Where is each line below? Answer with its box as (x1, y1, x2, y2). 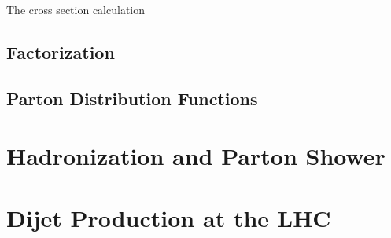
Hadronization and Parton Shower (6, 140, 385, 172)
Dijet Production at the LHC (6, 201, 331, 233)
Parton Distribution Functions (6, 86, 258, 110)
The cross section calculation (6, 2, 146, 17)
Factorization (6, 39, 115, 64)
